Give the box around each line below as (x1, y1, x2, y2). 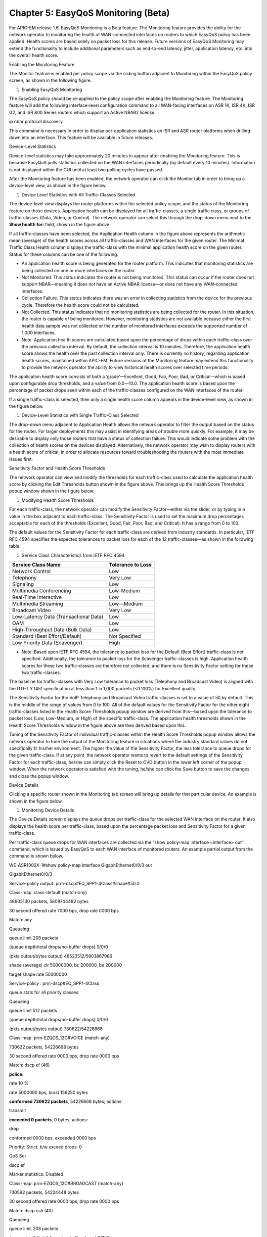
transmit (9, 1107, 26, 1113)
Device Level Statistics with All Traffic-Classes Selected (21, 191, 135, 197)
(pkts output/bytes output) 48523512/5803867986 (9, 953, 113, 959)
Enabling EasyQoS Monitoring (21, 87, 83, 93)
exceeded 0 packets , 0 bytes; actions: (9, 1116, 89, 1123)
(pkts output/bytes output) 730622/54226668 (9, 1026, 103, 1032)
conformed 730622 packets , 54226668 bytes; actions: (9, 1098, 123, 1104)
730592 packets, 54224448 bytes (9, 1189, 79, 1195)
